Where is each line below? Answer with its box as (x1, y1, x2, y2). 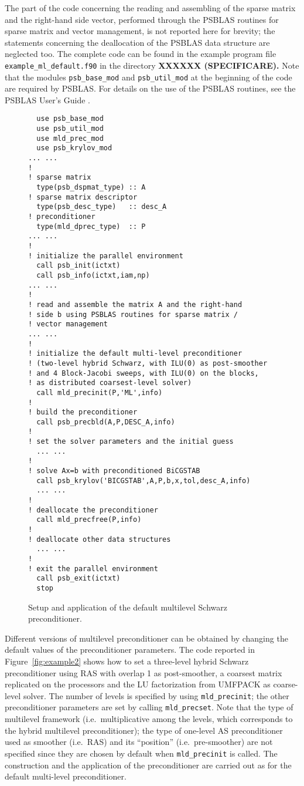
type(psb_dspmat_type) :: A (36, 183, 146, 192)
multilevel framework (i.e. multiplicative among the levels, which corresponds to (5, 713, 293, 725)
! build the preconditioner (28, 408, 138, 417)
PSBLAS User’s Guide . (5, 93, 90, 106)
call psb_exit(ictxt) (36, 574, 121, 583)
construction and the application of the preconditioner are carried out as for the (5, 758, 292, 771)
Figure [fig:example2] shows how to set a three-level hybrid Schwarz (5, 655, 249, 667)
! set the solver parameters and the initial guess (28, 437, 234, 446)
